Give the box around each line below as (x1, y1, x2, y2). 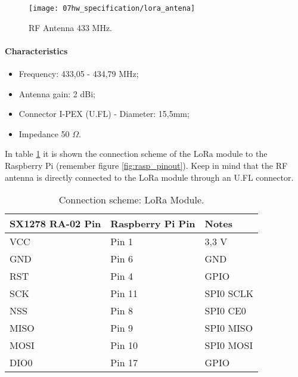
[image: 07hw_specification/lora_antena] (29, 4, 195, 13)
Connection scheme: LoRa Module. (58, 193, 204, 207)
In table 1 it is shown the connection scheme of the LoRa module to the (5, 147, 268, 160)
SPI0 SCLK (204, 286, 254, 301)
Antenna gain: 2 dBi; (18, 87, 95, 100)
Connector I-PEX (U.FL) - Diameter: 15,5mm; (18, 107, 190, 120)
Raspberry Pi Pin (110, 217, 195, 231)
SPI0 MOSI (204, 338, 253, 353)
